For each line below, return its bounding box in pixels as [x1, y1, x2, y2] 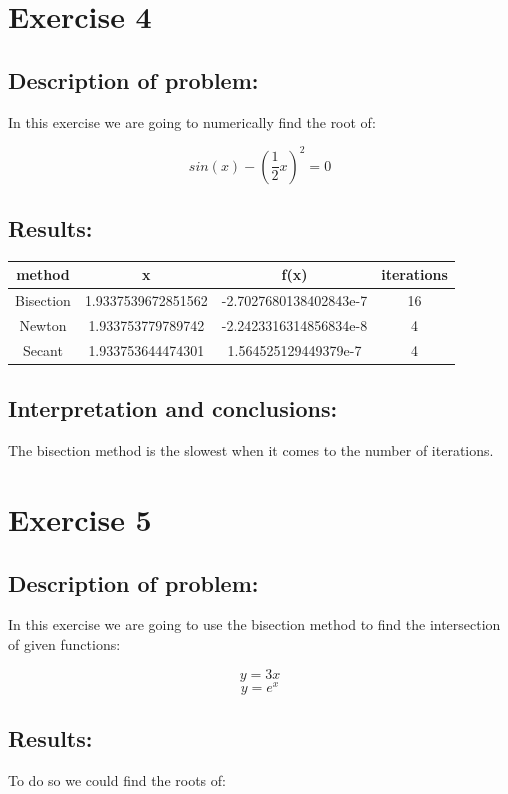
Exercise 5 [8, 498, 152, 539]
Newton [19, 315, 67, 336]
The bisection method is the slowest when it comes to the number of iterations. [8, 440, 494, 461]
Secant [22, 339, 63, 360]
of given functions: [8, 633, 121, 654]
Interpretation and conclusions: [8, 393, 338, 424]
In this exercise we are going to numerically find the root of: [8, 111, 376, 132]
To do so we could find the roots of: [8, 769, 226, 790]
